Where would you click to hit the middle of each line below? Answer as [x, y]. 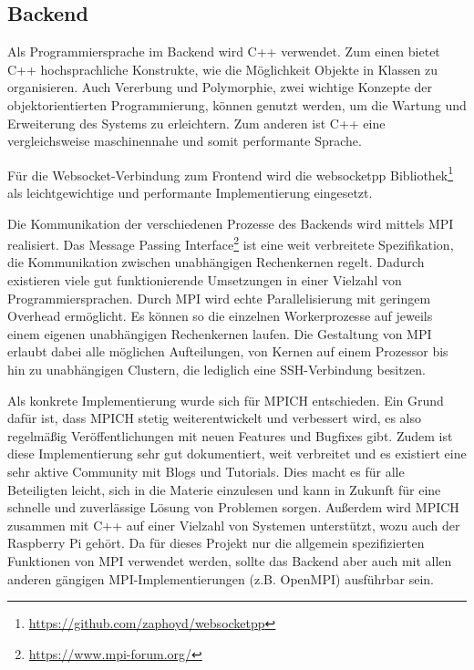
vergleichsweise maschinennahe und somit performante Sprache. [185, 141]
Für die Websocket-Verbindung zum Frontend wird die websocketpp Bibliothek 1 [231, 173]
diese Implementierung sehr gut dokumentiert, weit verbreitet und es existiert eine [237, 454]
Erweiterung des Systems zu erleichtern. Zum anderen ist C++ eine [196, 123]
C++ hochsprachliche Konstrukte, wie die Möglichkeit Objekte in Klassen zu [223, 69]
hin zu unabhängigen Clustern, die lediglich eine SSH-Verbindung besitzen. [216, 370]
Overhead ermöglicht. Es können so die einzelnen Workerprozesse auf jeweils [220, 316]
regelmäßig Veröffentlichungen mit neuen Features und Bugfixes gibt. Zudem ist [230, 435]
